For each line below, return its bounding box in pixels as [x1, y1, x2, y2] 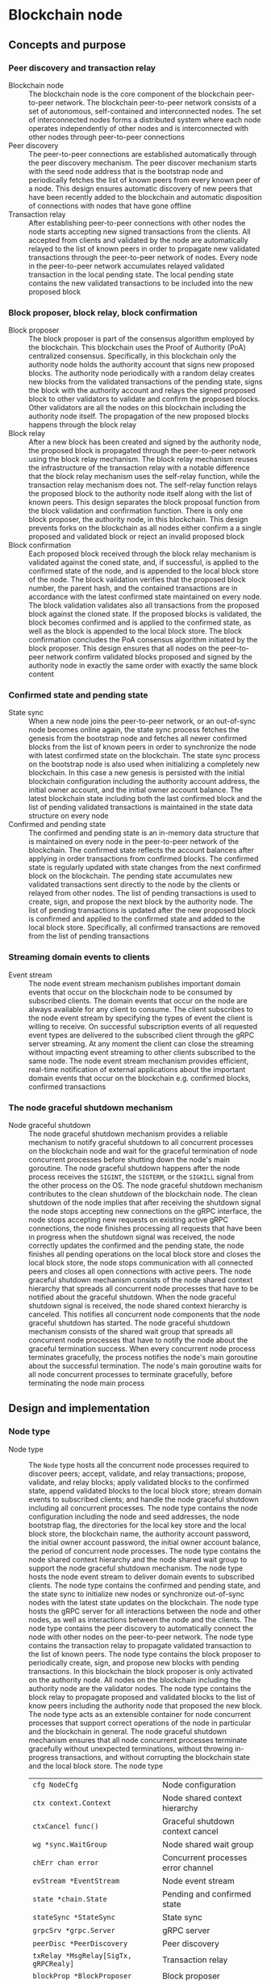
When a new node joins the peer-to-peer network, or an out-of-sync [28, 716, 256, 726]
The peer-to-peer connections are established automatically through [28, 149, 256, 159]
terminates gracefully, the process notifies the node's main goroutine [28, 1353, 258, 1363]
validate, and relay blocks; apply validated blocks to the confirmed [28, 1477, 249, 1486]
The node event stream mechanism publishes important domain [28, 978, 240, 988]
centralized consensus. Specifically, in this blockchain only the [28, 351, 236, 361]
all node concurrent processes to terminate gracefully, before [28, 1370, 233, 1380]
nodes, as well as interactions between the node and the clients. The [28, 1614, 257, 1624]
